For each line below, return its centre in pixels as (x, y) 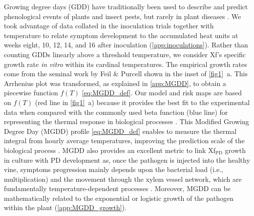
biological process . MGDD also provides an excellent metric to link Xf (110, 150)
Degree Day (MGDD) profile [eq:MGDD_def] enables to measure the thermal (120, 131)
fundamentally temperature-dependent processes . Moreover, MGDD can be (117, 188)
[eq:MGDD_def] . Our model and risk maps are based (162, 93)
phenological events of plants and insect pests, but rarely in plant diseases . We (123, 16)
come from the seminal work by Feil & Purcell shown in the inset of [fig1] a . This (126, 74)
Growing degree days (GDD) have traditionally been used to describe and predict (126, 6)
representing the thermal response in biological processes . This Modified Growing (127, 121)
